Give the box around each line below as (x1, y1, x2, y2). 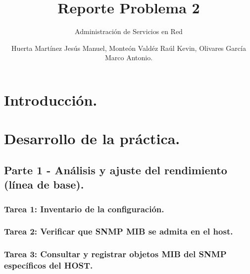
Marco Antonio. (104, 52, 153, 63)
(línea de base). (4, 177, 84, 192)
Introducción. (4, 89, 98, 110)
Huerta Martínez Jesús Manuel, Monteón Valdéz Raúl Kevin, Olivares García (11, 42, 246, 53)
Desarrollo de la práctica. (4, 128, 180, 149)
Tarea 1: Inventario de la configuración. (4, 202, 164, 215)
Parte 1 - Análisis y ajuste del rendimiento (4, 162, 227, 177)
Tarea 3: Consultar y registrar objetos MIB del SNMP (4, 248, 227, 260)
